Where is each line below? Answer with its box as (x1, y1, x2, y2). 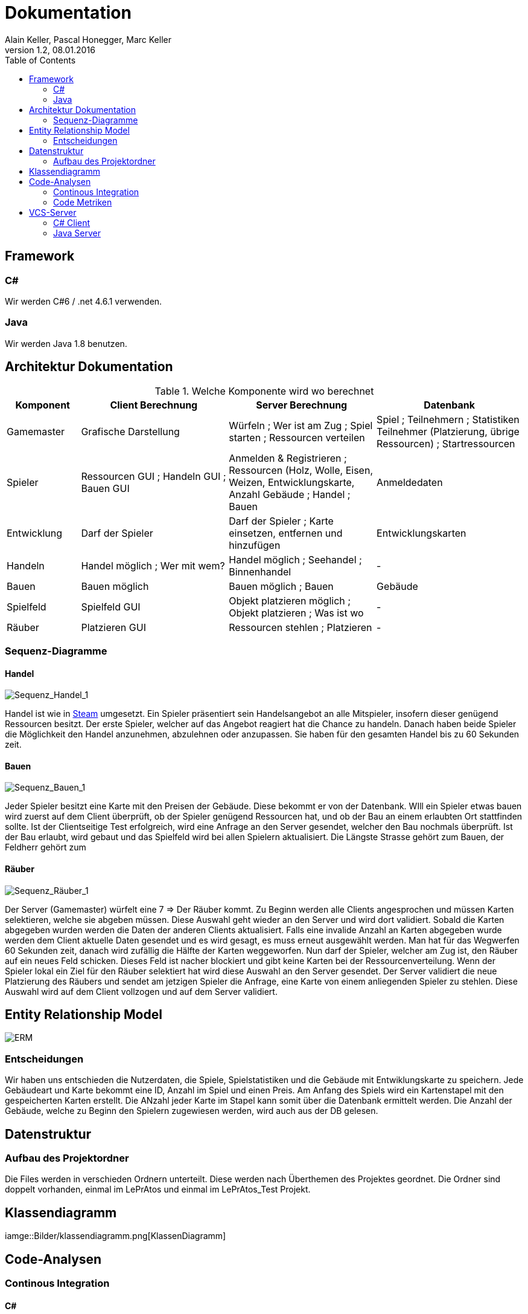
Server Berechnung (256, 398, 348, 411)
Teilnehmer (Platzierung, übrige (377, 425, 520, 438)
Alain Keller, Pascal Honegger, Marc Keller (5, 34, 171, 45)
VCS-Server (29, 207, 77, 218)
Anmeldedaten (377, 476, 443, 488)
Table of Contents (5, 54, 76, 65)
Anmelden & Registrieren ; (229, 451, 347, 464)
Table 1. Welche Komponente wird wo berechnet (154, 384, 374, 397)
